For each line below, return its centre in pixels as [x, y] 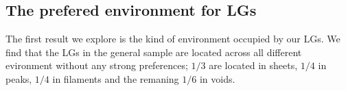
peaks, [19, 78]
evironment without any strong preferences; [97, 65]
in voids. [217, 78]
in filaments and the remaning [116, 78]
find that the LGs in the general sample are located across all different [154, 52]
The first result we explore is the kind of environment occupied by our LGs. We [173, 39]
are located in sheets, [253, 65]
